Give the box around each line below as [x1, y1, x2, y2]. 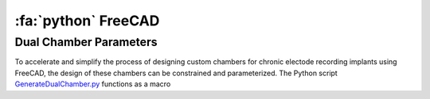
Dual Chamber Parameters [14, 35, 158, 49]
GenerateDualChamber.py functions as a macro [14, 79, 171, 89]
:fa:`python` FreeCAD [14, 12, 160, 29]
